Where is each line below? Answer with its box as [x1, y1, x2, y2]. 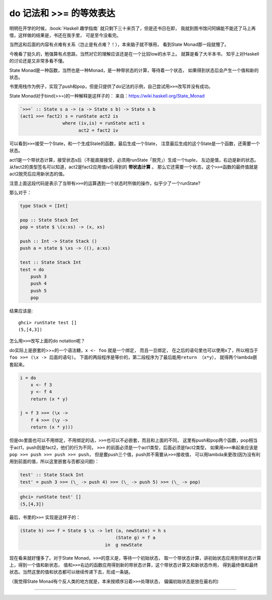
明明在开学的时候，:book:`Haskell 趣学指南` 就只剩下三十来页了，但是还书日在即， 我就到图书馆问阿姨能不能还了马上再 [9, 25, 256, 31]
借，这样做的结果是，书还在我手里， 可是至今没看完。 [9, 32, 121, 38]
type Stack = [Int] [20, 203, 68, 209]
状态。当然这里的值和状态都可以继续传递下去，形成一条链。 [9, 569, 133, 575]
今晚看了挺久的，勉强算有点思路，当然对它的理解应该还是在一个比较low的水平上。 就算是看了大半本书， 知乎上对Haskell [9, 51, 259, 57]
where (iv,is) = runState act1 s [62, 120, 145, 126]
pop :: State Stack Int [20, 217, 79, 223]
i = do [20, 375, 36, 381]
